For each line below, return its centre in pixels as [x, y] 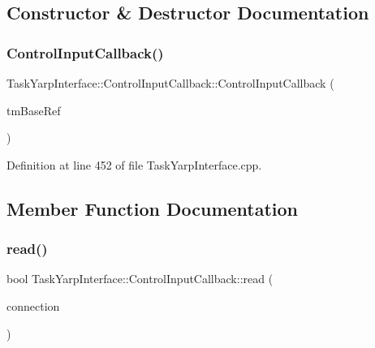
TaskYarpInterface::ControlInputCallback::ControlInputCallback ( [170, 83]
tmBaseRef [34, 110]
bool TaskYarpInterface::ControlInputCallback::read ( [140, 279]
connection [33, 305]
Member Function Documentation [153, 208]
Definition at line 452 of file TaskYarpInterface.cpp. [134, 164]
